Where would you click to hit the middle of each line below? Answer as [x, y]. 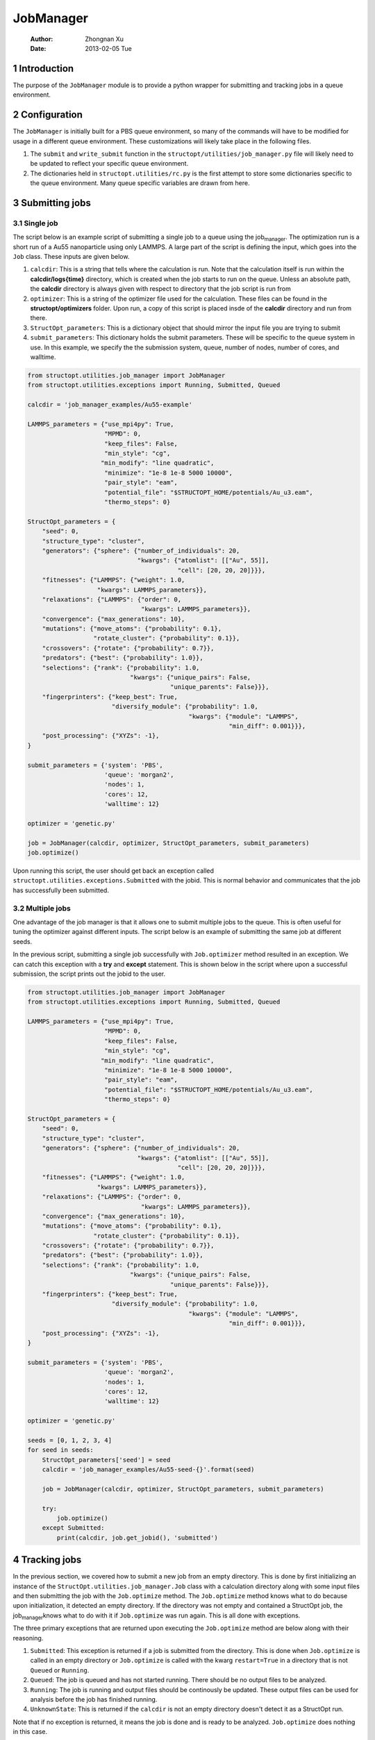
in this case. [30, 1732]
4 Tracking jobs [47, 1560]
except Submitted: [73, 1528]
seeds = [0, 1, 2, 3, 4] [70, 1440]
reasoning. [28, 1638]
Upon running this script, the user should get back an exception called [114, 871]
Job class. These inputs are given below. [71, 257]
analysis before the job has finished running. [94, 1699]
